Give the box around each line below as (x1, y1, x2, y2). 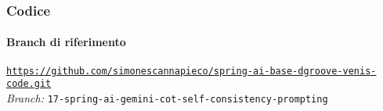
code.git (6, 78, 52, 90)
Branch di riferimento (6, 34, 126, 50)
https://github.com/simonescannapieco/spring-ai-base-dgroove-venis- (6, 65, 377, 77)
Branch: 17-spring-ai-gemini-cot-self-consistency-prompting (6, 89, 328, 106)
